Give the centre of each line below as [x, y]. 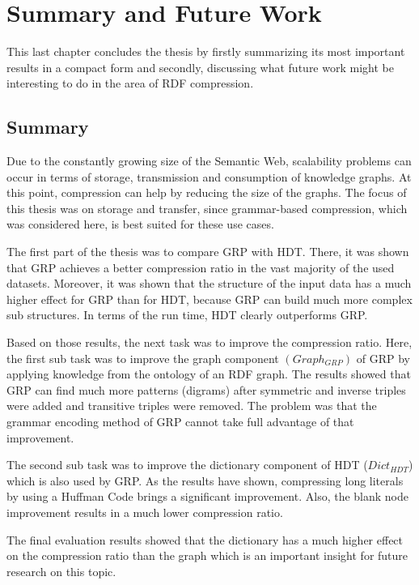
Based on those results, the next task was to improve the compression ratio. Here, [209, 342]
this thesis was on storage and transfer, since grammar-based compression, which [207, 208]
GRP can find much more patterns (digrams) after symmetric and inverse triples [206, 389]
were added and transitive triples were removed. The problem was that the [192, 406]
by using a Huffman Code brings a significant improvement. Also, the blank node [208, 496]
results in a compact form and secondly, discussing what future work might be [200, 67]
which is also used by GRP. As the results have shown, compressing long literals [205, 480]
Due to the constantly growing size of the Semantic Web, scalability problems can [209, 161]
